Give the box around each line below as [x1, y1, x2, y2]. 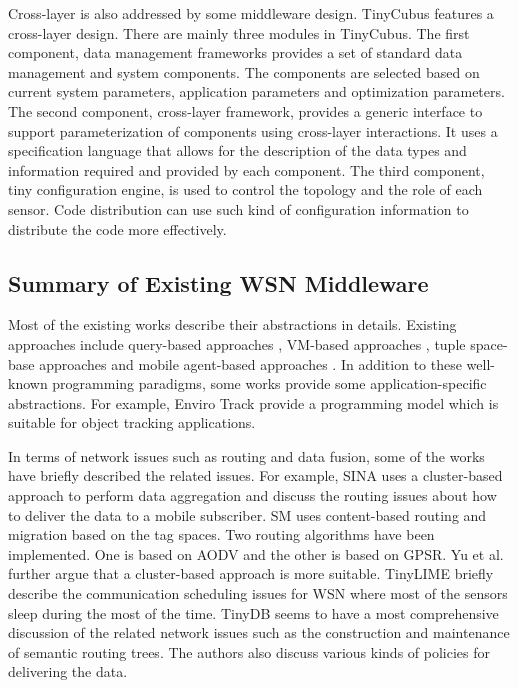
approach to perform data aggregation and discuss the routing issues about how [8, 485, 497, 506]
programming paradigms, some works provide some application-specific [52, 373, 487, 394]
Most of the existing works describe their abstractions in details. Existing [8, 314, 457, 335]
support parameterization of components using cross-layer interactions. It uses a [8, 120, 498, 141]
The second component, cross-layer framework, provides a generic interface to [8, 100, 483, 121]
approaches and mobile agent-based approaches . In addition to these [39, 353, 462, 374]
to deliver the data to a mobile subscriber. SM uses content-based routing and [8, 504, 487, 525]
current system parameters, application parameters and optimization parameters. [8, 81, 505, 102]
